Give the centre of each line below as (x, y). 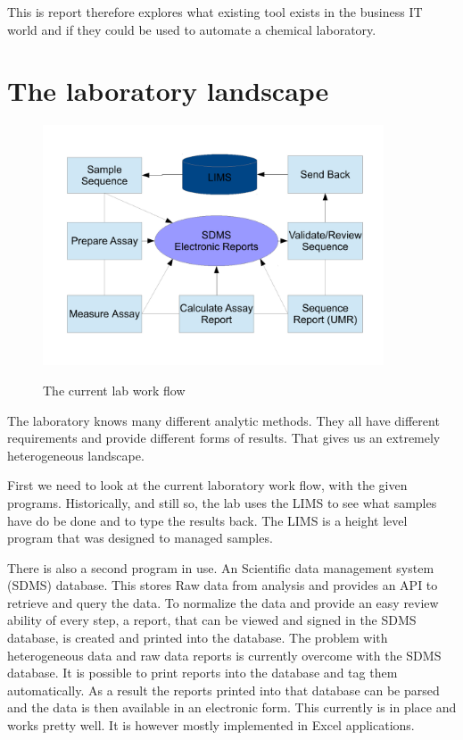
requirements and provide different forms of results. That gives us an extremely (224, 438)
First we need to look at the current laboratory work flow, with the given (207, 485)
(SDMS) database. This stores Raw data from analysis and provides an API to (223, 585)
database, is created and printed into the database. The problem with (198, 638)
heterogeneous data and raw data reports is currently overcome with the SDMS (224, 655)
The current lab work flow (114, 390)
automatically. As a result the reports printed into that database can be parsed (223, 690)
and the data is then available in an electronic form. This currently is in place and (232, 707)
